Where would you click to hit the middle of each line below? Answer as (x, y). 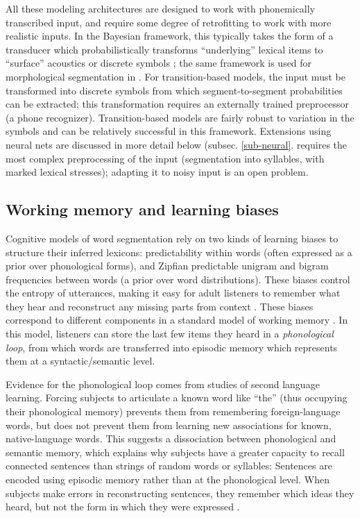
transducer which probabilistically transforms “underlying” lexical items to (164, 49)
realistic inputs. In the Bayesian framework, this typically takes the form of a (170, 36)
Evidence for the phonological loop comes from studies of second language (163, 384)
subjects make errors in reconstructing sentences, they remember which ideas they (180, 493)
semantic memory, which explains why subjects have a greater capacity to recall (175, 452)
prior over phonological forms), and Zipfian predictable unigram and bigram (167, 266)
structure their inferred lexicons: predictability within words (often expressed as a (179, 252)
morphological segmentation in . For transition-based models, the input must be (175, 76)
